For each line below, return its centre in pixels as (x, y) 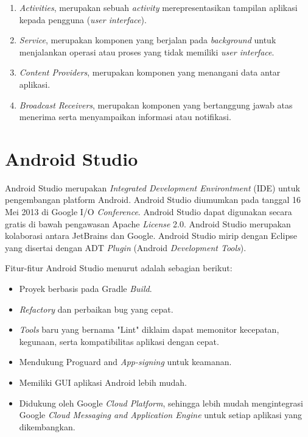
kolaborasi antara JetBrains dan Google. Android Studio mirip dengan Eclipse (151, 236)
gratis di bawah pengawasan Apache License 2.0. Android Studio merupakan (148, 223)
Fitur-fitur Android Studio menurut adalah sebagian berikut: (119, 268)
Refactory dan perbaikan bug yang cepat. (96, 309)
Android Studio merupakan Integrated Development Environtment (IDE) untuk (152, 187)
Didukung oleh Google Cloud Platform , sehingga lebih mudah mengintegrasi (161, 403)
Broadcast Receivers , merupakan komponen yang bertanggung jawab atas (156, 105)
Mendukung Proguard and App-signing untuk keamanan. (125, 362)
